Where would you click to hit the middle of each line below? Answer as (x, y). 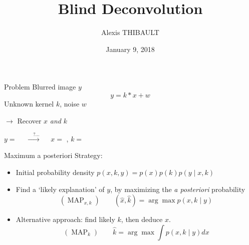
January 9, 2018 (130, 49)
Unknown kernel (29, 103)
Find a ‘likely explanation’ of (60, 189)
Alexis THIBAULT (130, 32)
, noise (70, 103)
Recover (29, 120)
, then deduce (142, 219)
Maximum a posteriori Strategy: (53, 155)
